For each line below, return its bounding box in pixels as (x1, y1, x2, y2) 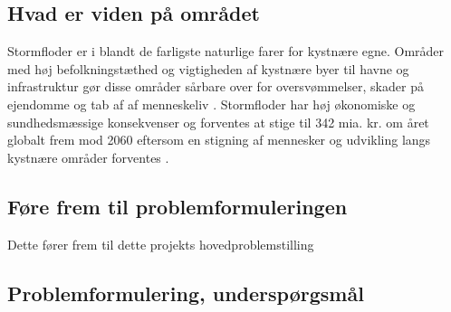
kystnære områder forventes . (7, 147, 169, 166)
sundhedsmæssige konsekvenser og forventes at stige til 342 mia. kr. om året (7, 112, 429, 131)
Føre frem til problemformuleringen (7, 192, 348, 220)
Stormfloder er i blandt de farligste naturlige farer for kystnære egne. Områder (7, 42, 445, 61)
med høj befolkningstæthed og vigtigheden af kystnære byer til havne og (7, 59, 409, 78)
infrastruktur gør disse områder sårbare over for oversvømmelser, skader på (7, 77, 424, 96)
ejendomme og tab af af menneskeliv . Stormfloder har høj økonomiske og (7, 94, 416, 113)
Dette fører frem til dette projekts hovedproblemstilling (7, 234, 314, 253)
